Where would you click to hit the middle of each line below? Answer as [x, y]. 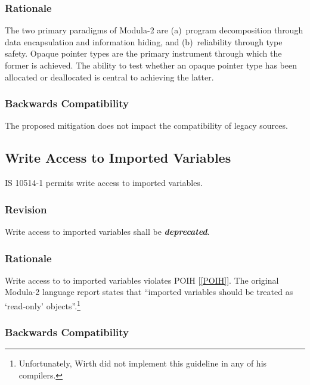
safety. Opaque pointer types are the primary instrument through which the [143, 53]
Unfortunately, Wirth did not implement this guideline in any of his [143, 363]
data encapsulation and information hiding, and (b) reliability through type [144, 41]
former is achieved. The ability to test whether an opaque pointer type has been [151, 65]
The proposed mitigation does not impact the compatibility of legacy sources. [146, 125]
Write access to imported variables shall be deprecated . [107, 232]
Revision [26, 209]
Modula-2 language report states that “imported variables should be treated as [149, 292]
